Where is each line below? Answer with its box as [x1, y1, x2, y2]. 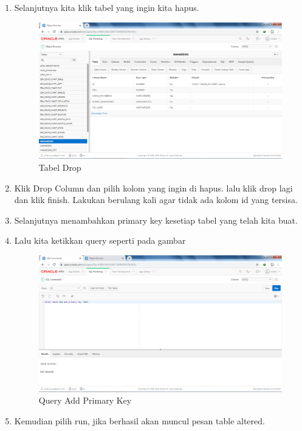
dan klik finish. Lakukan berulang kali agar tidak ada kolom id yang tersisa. [14, 193, 298, 206]
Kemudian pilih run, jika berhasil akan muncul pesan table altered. [14, 414, 265, 427]
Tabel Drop [38, 160, 81, 173]
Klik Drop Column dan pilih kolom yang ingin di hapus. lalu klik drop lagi [14, 181, 293, 194]
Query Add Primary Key [38, 394, 132, 407]
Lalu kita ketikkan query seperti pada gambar [14, 234, 186, 247]
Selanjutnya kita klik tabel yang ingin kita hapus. [14, 1, 199, 13]
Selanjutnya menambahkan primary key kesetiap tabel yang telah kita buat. [14, 213, 298, 226]
